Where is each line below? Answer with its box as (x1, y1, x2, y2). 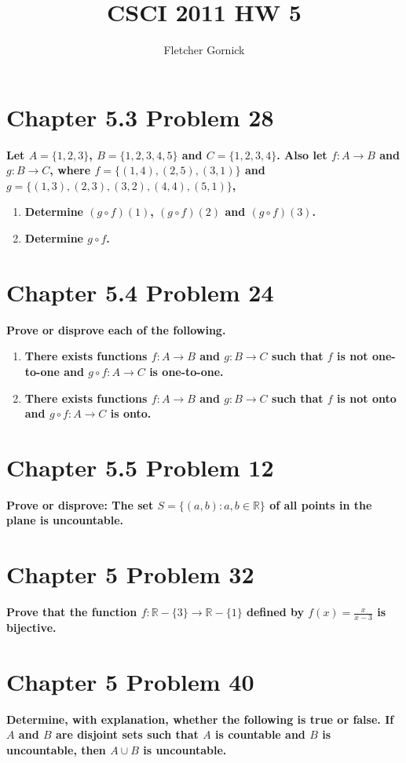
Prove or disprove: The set (6, 496, 154, 513)
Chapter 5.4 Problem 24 (6, 276, 274, 308)
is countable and (215, 726, 305, 743)
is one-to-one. (149, 363, 224, 379)
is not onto (337, 389, 397, 406)
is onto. (110, 405, 152, 422)
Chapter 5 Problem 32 (6, 558, 254, 590)
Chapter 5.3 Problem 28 (6, 100, 274, 133)
